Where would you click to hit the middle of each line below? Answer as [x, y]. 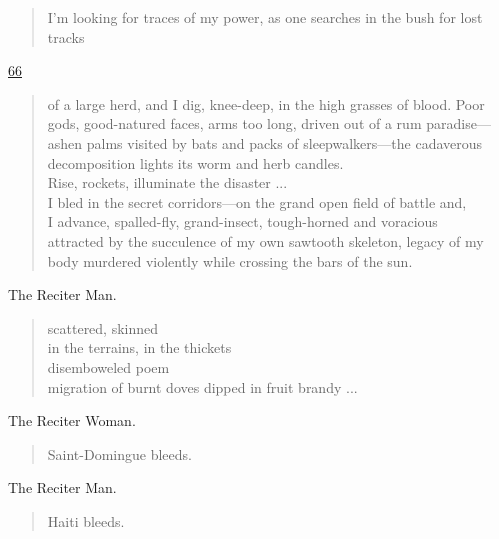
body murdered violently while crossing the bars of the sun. [230, 260]
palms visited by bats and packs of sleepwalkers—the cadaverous [284, 142]
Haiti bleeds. [86, 520]
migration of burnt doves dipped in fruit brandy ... [202, 386]
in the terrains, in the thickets [139, 347]
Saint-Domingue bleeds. [119, 453]
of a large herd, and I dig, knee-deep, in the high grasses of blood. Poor [266, 103]
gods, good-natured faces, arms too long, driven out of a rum [234, 123]
